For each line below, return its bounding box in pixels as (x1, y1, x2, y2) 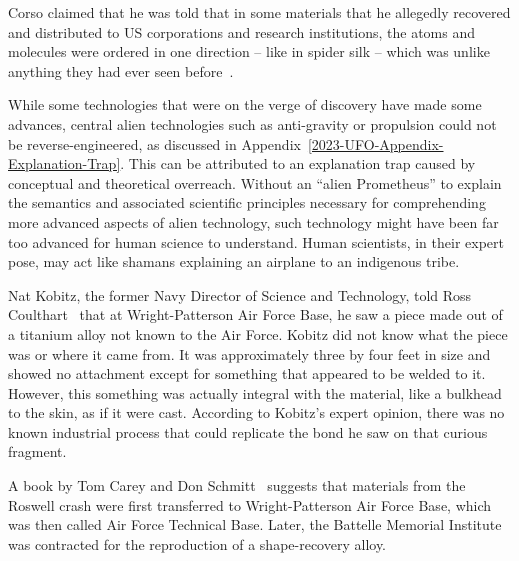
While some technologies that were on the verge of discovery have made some (8, 94, 482, 115)
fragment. (8, 441, 67, 462)
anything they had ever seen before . (8, 60, 234, 81)
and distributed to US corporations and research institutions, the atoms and (8, 21, 475, 42)
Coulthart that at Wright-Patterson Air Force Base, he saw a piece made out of (8, 304, 503, 325)
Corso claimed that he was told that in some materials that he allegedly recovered (8, 2, 511, 22)
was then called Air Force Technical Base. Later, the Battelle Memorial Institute (8, 514, 502, 535)
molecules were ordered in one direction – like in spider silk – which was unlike (8, 41, 490, 62)
